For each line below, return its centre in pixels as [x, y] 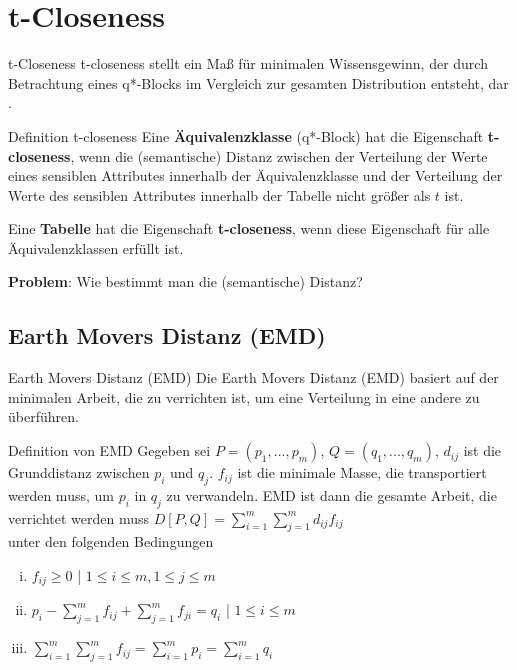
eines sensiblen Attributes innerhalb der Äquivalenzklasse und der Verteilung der [255, 175]
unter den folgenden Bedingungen [111, 541]
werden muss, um [61, 494]
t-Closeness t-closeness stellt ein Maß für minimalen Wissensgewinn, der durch [248, 63]
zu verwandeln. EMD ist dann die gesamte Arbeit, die [331, 494]
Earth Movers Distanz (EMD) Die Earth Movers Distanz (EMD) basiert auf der [253, 377]
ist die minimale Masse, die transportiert [362, 472]
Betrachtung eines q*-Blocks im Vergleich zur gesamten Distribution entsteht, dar [258, 82]
